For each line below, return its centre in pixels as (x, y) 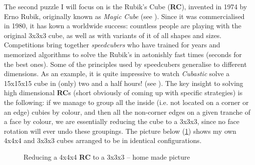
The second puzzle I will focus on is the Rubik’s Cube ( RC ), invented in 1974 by (126, 6)
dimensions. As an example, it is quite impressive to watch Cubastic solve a (117, 73)
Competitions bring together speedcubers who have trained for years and (112, 45)
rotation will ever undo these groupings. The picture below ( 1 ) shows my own (120, 131)
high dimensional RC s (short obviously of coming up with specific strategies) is (123, 93)
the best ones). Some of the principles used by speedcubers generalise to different (126, 64)
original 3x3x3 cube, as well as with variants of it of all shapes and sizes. (113, 35)
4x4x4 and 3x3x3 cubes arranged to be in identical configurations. (103, 140)
